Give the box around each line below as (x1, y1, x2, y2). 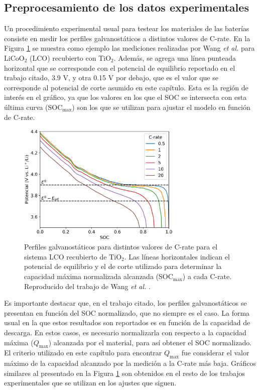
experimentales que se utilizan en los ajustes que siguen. (4, 377, 177, 388)
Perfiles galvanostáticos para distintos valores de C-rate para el (24, 241, 218, 252)
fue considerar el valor (181, 347, 249, 358)
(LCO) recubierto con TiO (30, 52, 111, 63)
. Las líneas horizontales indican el (124, 251, 230, 262)
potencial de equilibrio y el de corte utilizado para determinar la (24, 261, 222, 272)
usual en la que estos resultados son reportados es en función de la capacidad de (4, 317, 250, 328)
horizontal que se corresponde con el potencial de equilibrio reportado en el (4, 62, 235, 73)
